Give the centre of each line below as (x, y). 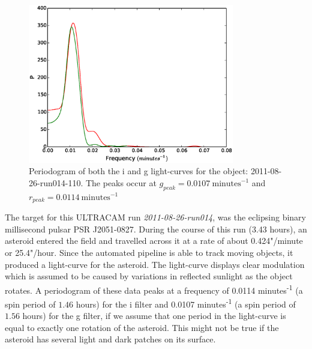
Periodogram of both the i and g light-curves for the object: (139, 171)
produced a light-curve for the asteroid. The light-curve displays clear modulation (155, 264)
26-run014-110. (56, 182)
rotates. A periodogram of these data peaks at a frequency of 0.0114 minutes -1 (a (154, 289)
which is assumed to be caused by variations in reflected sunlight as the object (149, 276)
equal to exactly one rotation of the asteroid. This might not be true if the (142, 327)
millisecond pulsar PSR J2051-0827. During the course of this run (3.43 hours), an (156, 229)
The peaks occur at (121, 182)
